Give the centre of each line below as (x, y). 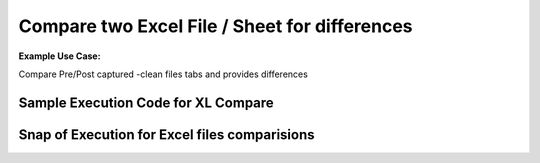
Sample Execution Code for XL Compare (146, 102)
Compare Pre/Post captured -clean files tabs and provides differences (163, 74)
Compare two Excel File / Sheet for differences (216, 26)
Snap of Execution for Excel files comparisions (166, 134)
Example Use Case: (59, 56)
